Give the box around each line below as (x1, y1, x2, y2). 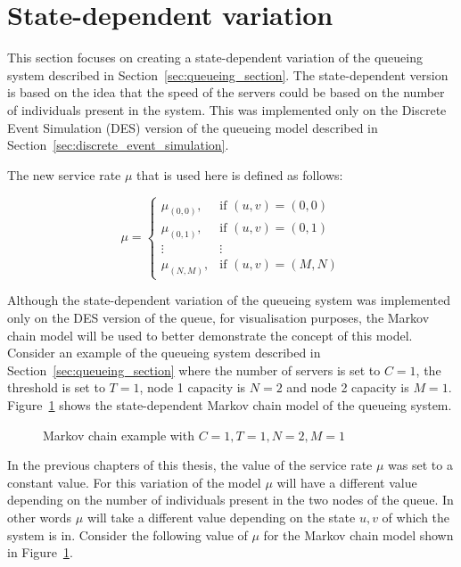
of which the (382, 508, 450, 527)
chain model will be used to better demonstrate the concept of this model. (7, 325, 413, 344)
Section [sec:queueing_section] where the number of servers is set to (7, 360, 381, 379)
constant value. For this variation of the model (7, 472, 261, 491)
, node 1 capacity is (139, 378, 246, 397)
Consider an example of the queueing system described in (7, 343, 321, 362)
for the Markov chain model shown (263, 525, 454, 544)
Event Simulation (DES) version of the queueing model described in (7, 118, 378, 136)
